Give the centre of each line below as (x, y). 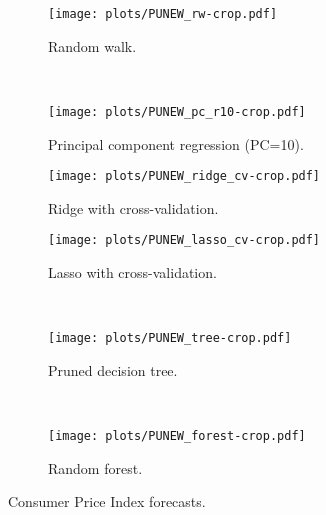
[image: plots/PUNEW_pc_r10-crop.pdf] (177, 111)
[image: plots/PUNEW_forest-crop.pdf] (177, 436)
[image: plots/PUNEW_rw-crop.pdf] (163, 14)
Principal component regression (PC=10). (176, 143)
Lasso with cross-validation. (132, 272)
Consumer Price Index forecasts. (107, 501)
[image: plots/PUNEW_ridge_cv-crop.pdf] (184, 176)
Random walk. (92, 45)
